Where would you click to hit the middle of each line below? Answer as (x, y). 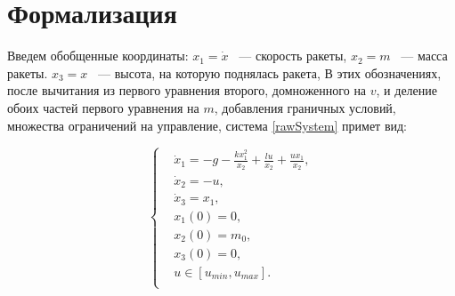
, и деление (406, 90)
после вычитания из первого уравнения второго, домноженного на (187, 90)
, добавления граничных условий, (305, 107)
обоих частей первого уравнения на (103, 107)
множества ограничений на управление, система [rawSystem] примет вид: (207, 125)
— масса (424, 56)
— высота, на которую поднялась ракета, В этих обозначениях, (270, 72)
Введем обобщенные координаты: (98, 56)
